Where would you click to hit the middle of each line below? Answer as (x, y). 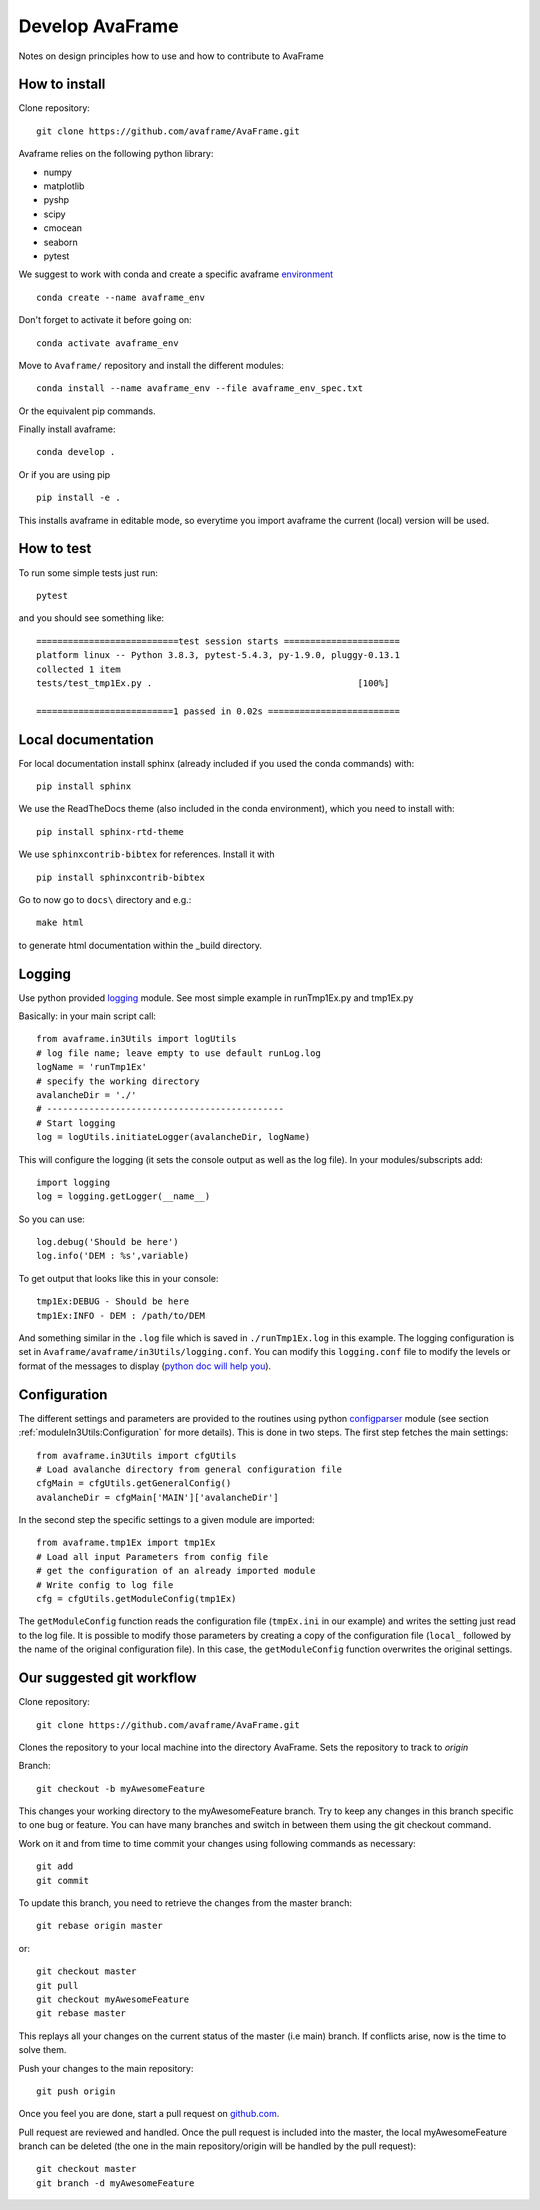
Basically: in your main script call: (87, 1016)
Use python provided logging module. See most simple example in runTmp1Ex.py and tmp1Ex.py (216, 997)
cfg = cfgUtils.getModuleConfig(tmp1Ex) (136, 1599)
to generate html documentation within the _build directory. (140, 945)
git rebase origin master (100, 1926)
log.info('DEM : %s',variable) (113, 1256)
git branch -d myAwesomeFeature (115, 2183)
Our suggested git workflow (107, 1678)
